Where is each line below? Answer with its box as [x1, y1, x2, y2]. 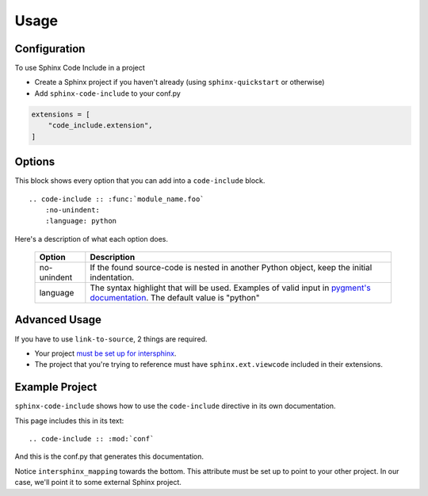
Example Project [14, 380, 97, 394]
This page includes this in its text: [14, 416, 124, 425]
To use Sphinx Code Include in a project [14, 63, 146, 73]
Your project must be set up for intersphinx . [34, 349, 177, 358]
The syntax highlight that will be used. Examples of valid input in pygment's [90, 282, 372, 293]
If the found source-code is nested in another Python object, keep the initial [90, 262, 373, 273]
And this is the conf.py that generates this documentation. [14, 452, 204, 461]
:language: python [44, 216, 117, 226]
